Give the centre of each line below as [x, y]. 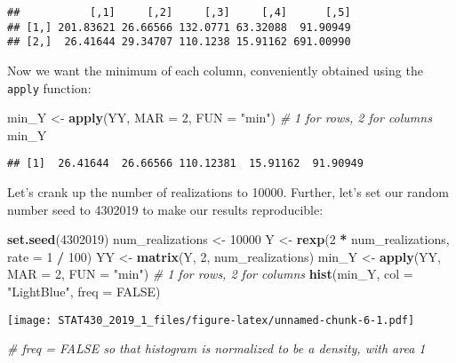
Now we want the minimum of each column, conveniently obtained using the [215, 70]
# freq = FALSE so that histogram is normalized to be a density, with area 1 [216, 348]
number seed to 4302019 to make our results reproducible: [165, 209]
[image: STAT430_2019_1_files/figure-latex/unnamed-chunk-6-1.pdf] [211, 320]
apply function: [49, 87]
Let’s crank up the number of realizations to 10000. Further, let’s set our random [228, 192]
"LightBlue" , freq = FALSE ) [84, 292]
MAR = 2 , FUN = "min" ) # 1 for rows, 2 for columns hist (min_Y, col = [210, 274]
